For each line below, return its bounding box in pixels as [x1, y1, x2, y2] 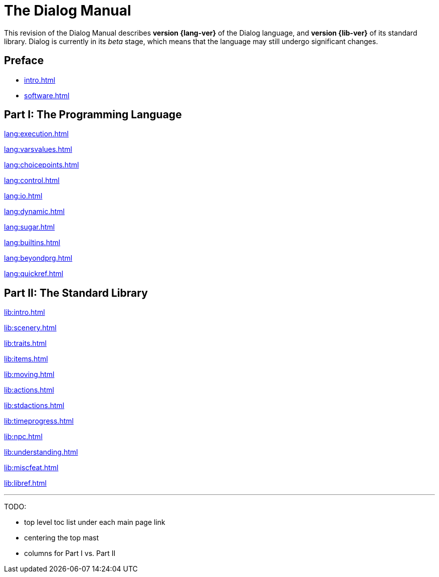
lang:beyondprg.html [4, 254, 73, 263]
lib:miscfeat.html [4, 463, 59, 472]
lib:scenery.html [4, 323, 57, 332]
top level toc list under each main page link [24, 518, 165, 527]
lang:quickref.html [4, 269, 64, 278]
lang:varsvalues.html [4, 145, 72, 154]
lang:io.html [4, 191, 43, 201]
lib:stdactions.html [4, 401, 65, 410]
